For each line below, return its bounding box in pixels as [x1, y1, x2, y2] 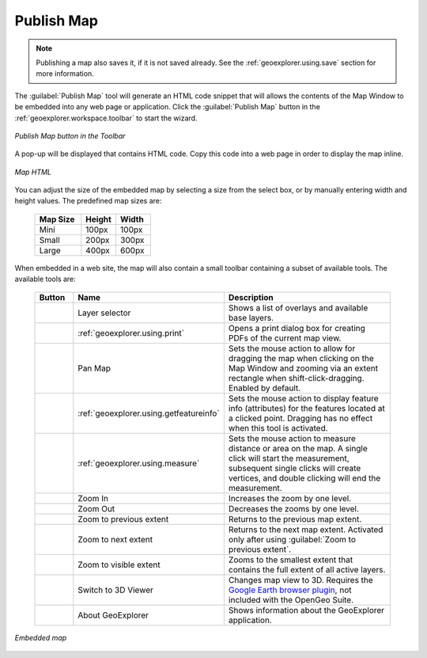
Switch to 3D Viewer [77, 584, 154, 595]
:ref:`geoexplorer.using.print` [77, 327, 185, 338]
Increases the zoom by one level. [228, 493, 352, 504]
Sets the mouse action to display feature [228, 393, 379, 404]
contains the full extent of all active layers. [228, 564, 386, 575]
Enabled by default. [228, 382, 301, 394]
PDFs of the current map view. [228, 333, 342, 344]
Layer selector [77, 307, 131, 318]
